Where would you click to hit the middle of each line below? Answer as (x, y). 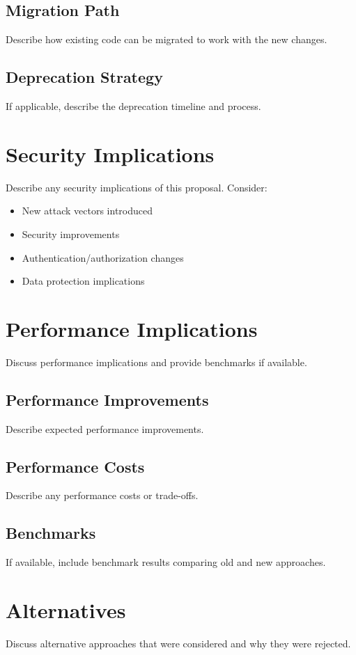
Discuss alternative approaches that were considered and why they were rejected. (178, 643)
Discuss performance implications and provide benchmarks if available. (156, 362)
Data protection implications (83, 281)
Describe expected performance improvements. (105, 428)
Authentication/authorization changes (103, 257)
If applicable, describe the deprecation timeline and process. (133, 106)
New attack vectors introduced (87, 211)
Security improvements (71, 234)
